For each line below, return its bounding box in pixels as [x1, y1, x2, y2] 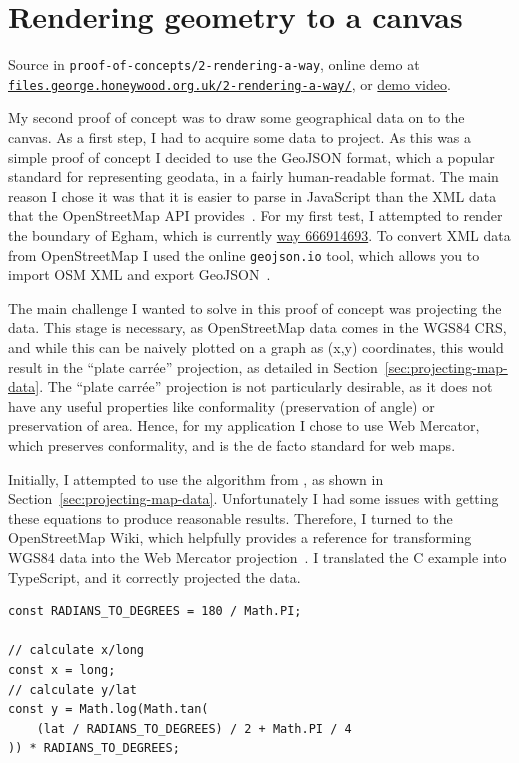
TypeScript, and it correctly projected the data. [8, 566, 301, 587]
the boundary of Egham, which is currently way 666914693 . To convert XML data [8, 225, 511, 245]
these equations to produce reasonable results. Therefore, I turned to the [8, 507, 453, 528]
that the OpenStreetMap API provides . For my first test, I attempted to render [8, 205, 503, 226]
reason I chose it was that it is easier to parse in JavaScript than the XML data [8, 185, 497, 206]
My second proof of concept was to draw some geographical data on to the [8, 107, 465, 128]
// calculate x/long [8, 643, 145, 658]
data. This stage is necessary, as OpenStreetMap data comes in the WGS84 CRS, [8, 317, 507, 338]
